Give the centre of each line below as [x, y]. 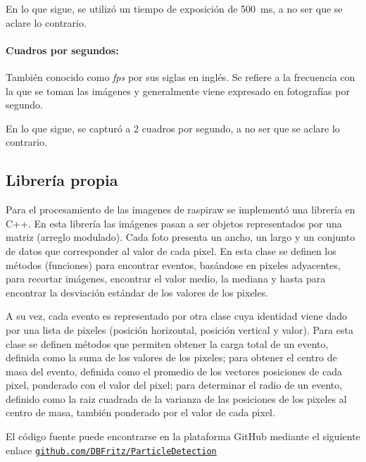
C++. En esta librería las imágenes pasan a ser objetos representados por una [174, 223]
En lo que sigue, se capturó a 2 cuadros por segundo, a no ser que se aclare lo [173, 128]
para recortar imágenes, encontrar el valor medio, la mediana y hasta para [166, 279]
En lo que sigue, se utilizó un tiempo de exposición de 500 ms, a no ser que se [174, 8]
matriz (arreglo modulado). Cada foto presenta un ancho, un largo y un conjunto [181, 237]
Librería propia [62, 180]
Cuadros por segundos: [62, 50]
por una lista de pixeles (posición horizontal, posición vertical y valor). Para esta [179, 329]
